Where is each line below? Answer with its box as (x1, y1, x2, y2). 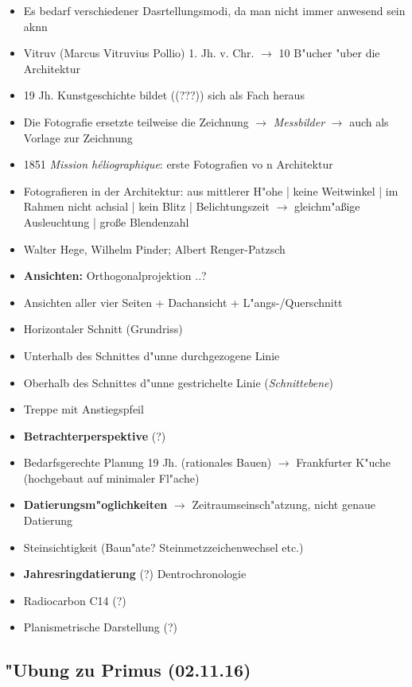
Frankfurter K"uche (296, 454, 391, 471)
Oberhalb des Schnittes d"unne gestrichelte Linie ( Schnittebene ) (23, 374, 334, 390)
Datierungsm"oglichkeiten (23, 496, 168, 513)
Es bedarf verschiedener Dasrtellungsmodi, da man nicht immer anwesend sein (23, 2, 406, 18)
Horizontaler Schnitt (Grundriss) (23, 320, 183, 337)
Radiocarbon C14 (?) (23, 592, 126, 608)
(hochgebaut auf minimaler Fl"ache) (23, 469, 200, 486)
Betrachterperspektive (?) (23, 427, 166, 444)
